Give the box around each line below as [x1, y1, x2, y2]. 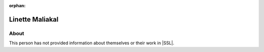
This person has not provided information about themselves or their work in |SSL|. [9, 40, 175, 46]
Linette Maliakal [9, 15, 59, 24]
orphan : [9, 3, 26, 8]
